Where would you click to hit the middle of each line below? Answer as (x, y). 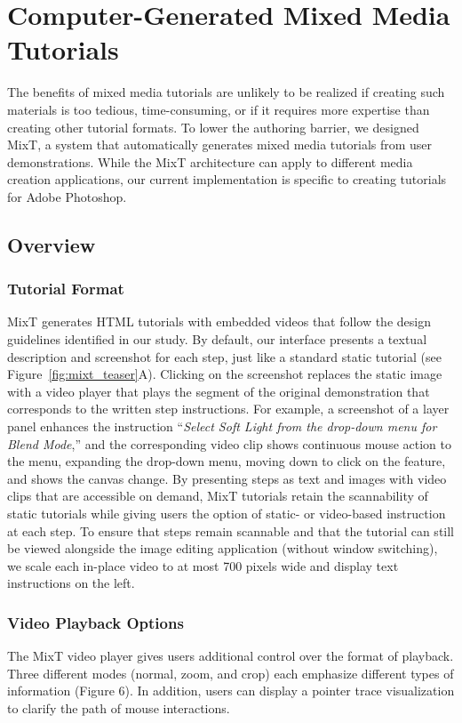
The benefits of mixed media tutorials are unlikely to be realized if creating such (226, 92)
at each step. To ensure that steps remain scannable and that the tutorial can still (231, 530)
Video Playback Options (96, 622)
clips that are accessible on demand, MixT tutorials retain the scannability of (218, 496)
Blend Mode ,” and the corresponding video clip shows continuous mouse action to (229, 443)
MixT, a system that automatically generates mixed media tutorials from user (220, 145)
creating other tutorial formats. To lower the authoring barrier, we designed (213, 127)
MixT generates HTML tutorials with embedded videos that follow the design (219, 321)
